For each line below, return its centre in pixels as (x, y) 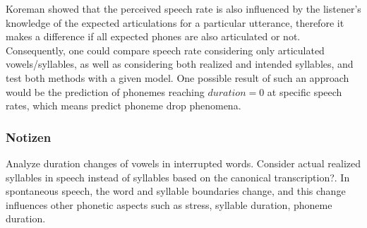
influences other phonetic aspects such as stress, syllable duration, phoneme (169, 204)
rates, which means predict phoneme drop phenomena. (124, 106)
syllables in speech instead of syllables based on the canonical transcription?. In (178, 177)
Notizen (29, 137)
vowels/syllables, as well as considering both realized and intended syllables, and (180, 64)
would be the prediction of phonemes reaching (105, 91)
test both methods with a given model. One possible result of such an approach (178, 77)
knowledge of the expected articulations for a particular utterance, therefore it (175, 22)
